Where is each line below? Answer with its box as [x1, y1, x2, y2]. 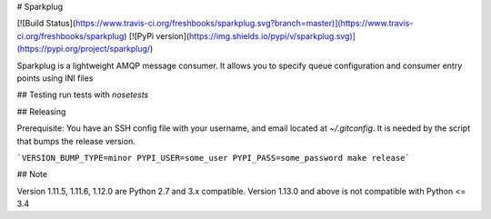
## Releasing [16, 105, 66, 117]
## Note [16, 169, 48, 180]
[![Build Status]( [16, 18, 76, 29]
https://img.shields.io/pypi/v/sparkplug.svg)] [189, 30, 356, 41]
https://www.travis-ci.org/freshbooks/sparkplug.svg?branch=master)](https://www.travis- [75, 18, 414, 29]
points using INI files [16, 73, 94, 84]
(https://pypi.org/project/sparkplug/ [16, 44, 151, 55]
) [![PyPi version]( [123, 30, 190, 41]
